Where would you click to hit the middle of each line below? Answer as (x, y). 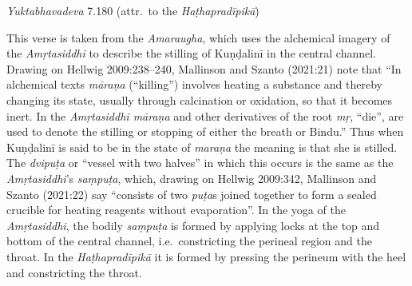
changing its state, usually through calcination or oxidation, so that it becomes (200, 99)
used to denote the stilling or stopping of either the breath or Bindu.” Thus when (205, 131)
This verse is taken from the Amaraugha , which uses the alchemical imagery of (198, 37)
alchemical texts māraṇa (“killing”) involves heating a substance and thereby (194, 84)
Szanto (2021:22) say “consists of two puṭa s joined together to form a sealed (192, 194)
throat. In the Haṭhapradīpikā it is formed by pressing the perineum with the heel (206, 256)
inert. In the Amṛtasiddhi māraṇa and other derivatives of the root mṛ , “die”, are (205, 115)
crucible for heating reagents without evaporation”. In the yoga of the (176, 210)
